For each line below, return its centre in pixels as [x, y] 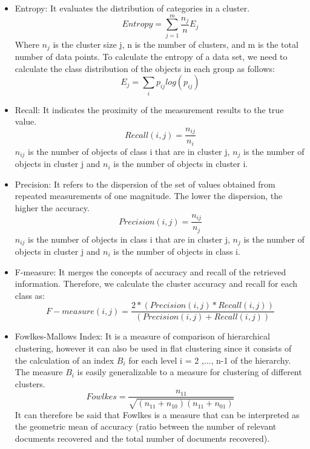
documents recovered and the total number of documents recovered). [142, 438]
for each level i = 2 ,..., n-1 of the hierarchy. [210, 360]
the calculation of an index [64, 360]
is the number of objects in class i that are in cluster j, [129, 239]
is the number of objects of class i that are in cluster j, [129, 151]
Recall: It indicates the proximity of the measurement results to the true [149, 109]
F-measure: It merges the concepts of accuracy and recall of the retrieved [150, 271]
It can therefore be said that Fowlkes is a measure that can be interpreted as [157, 414]
